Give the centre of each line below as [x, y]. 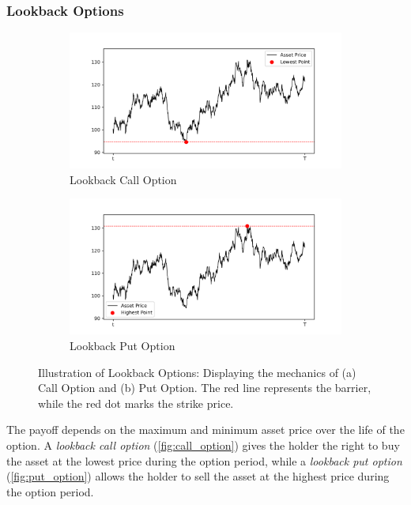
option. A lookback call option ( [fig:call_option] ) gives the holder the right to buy [203, 445]
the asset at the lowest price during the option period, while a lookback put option [204, 460]
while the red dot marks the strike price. [136, 403]
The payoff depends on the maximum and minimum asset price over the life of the [205, 430]
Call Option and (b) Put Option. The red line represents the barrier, [205, 388]
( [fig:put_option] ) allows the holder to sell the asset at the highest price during [198, 476]
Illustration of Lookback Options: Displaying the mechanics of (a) [197, 372]
